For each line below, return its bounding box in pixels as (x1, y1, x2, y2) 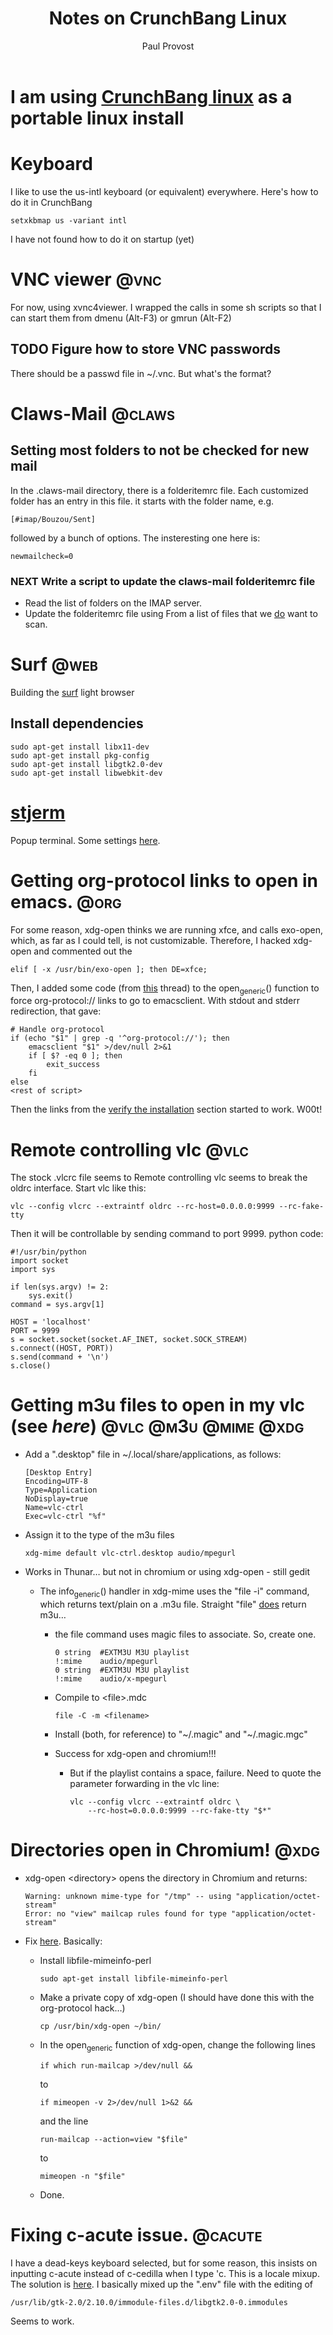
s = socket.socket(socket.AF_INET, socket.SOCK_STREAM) (10, 1335, 248, 1345)
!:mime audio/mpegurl (54, 1657, 159, 1667)
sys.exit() (28, 1291, 74, 1301)
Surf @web (10, 653, 99, 676)
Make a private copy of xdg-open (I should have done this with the (39, 1991, 315, 2003)
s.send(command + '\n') (10, 1352, 110, 1362)
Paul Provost (141, 40, 195, 52)
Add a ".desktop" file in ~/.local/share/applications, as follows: (24, 1448, 282, 1461)
